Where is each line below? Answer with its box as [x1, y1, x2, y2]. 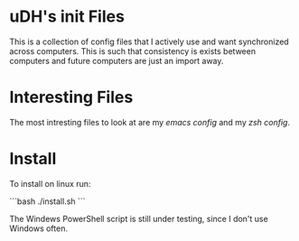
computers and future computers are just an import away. [9, 55, 224, 66]
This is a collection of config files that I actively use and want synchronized [9, 36, 289, 47]
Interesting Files [9, 88, 134, 107]
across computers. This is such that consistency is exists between [9, 45, 256, 56]
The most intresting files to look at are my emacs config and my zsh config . [9, 116, 291, 127]
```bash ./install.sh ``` [9, 196, 86, 207]
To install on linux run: [9, 178, 91, 189]
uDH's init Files [9, 6, 125, 27]
